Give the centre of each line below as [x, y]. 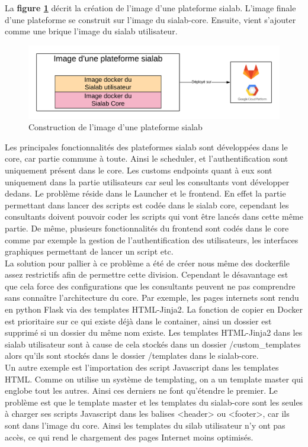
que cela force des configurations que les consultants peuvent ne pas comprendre [150, 286]
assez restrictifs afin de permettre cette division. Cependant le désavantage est [147, 274]
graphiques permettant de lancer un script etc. [89, 251]
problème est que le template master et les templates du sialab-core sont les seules [154, 402]
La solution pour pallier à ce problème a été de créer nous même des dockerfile [147, 263]
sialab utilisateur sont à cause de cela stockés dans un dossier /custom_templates [153, 344]
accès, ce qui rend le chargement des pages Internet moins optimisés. [129, 437]
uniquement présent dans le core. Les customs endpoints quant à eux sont [139, 170]
